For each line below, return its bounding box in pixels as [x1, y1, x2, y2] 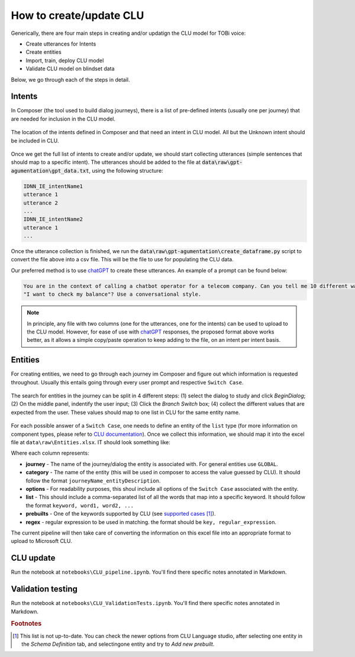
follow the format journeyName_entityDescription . [25, 477, 161, 484]
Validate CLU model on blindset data [25, 65, 115, 72]
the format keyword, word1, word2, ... [25, 501, 134, 509]
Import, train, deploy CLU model [25, 57, 104, 64]
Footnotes [11, 620, 42, 628]
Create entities [25, 48, 62, 56]
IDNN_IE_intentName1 [23, 183, 83, 189]
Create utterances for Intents [25, 40, 96, 47]
